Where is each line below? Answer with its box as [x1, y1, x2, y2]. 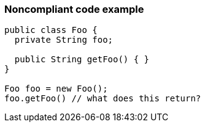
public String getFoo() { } [14, 54, 150, 65]
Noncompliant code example [4, 3, 144, 15]
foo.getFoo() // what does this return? [4, 93, 201, 104]
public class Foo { [4, 25, 98, 35]
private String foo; [14, 35, 114, 45]
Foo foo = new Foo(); [4, 84, 108, 94]
